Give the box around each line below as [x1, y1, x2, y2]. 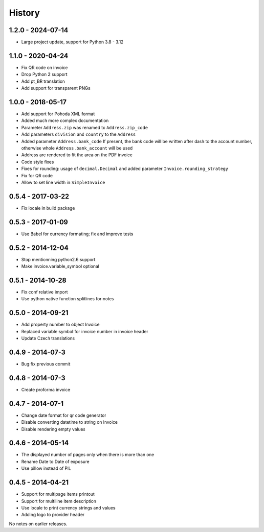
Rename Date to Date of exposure [21, 459, 90, 464]
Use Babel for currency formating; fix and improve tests [21, 231, 133, 237]
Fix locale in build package [21, 205, 75, 211]
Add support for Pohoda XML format [21, 111, 95, 117]
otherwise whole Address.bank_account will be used [21, 145, 133, 151]
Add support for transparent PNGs [21, 85, 90, 91]
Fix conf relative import [21, 289, 68, 295]
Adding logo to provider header [21, 512, 85, 518]
